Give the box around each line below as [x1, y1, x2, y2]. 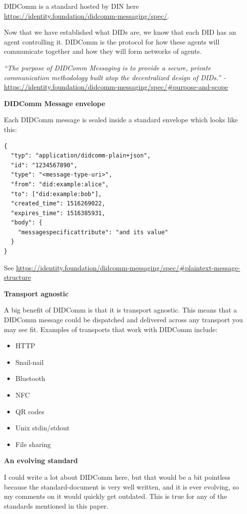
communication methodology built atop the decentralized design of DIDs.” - [4, 72, 226, 82]
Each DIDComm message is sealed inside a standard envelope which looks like [4, 114, 238, 125]
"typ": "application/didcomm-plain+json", [11, 152, 151, 159]
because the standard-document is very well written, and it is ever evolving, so [4, 481, 239, 492]
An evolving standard [4, 455, 78, 466]
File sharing [15, 439, 51, 449]
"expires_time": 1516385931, [11, 209, 105, 217]
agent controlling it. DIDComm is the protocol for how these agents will [4, 36, 220, 46]
